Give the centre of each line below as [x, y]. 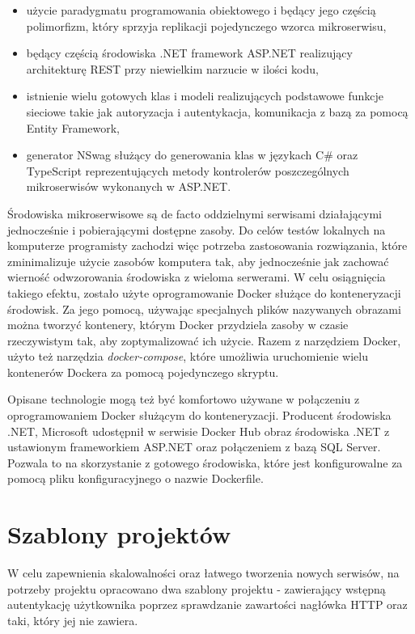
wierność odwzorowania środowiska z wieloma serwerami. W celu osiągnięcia [197, 277]
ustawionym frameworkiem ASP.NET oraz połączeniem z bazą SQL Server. [194, 447]
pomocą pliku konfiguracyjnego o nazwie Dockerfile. [136, 478]
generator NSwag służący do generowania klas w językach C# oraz [192, 155]
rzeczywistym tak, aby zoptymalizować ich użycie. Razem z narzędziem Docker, [204, 340]
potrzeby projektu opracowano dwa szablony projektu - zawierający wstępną [197, 588]
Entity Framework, [73, 127]
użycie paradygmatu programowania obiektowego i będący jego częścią [201, 10]
